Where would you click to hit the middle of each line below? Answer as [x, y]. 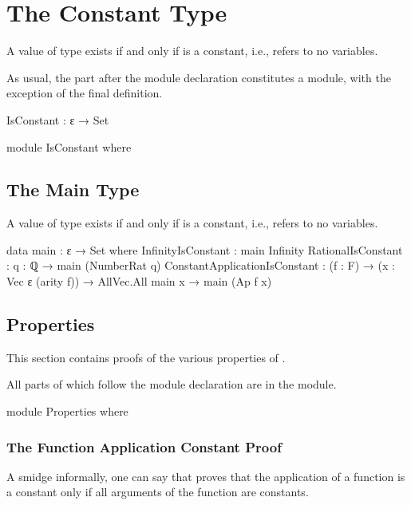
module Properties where [67, 411]
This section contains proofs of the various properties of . [146, 357]
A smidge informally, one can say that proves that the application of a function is [206, 476]
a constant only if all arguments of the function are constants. [158, 492]
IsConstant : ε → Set [58, 119]
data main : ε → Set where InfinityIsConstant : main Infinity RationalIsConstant [205, 249]
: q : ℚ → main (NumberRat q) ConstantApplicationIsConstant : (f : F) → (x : [201, 265]
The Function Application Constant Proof [144, 446]
